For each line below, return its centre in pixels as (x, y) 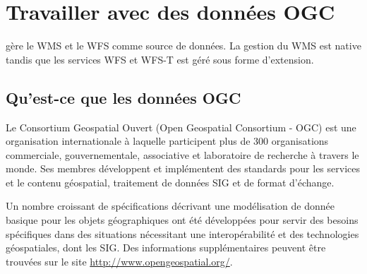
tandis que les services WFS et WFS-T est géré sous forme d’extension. (160, 59)
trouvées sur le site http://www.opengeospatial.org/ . (119, 261)
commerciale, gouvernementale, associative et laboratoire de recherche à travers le (182, 154)
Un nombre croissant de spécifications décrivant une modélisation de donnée (170, 206)
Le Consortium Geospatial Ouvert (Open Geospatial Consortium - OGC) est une (181, 127)
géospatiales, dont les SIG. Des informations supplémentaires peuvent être (166, 248)
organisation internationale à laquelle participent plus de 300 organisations (167, 141)
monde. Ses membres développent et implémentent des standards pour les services (183, 168)
